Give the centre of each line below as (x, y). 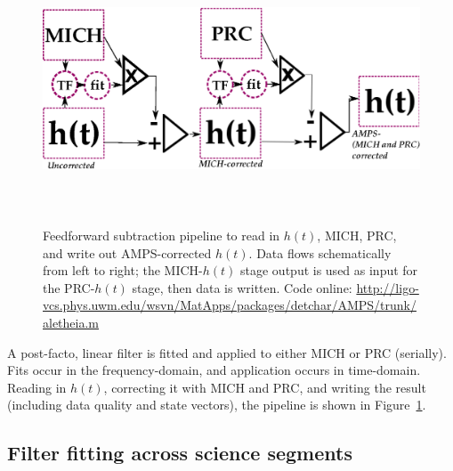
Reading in (37, 387)
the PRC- (69, 287)
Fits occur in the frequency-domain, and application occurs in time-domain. (214, 370)
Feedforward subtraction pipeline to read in (162, 235)
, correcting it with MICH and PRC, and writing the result (265, 387)
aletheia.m (71, 322)
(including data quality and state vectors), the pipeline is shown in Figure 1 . (217, 405)
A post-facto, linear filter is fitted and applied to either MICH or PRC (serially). (227, 352)
